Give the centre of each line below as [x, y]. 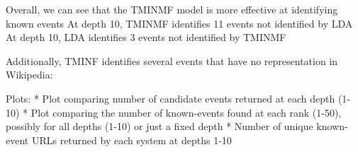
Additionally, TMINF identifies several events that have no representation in [172, 60]
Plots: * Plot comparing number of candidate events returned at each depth [170, 98]
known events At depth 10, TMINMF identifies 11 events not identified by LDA [179, 23]
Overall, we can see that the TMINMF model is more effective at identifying [172, 9]
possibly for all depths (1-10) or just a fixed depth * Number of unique [160, 126]
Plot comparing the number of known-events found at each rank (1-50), [186, 112]
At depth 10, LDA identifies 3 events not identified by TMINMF [146, 37]
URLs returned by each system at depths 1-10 [132, 140]
